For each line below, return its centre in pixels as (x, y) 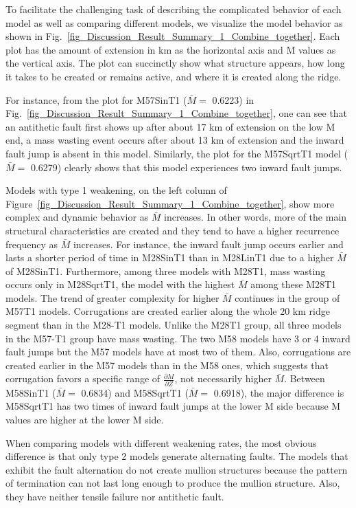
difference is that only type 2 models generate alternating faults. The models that (177, 456)
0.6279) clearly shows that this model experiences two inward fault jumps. (186, 167)
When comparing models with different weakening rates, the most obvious (161, 442)
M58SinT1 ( (31, 392)
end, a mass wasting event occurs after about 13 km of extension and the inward (175, 140)
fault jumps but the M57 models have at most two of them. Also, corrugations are (178, 352)
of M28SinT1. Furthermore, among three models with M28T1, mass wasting (166, 270)
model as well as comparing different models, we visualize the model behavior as (174, 22)
